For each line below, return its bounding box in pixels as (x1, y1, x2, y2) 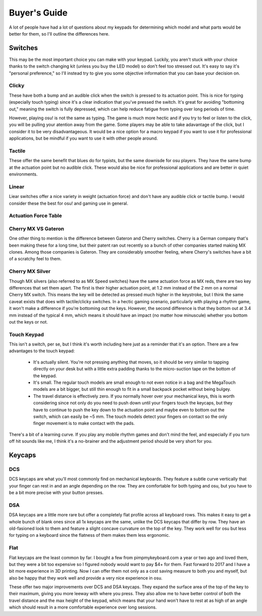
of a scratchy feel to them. (9, 256, 62, 262)
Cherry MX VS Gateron (9, 225, 65, 232)
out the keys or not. (9, 319, 48, 325)
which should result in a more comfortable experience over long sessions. (9, 604, 157, 610)
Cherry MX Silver (9, 268, 51, 275)
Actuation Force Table (9, 212, 63, 219)
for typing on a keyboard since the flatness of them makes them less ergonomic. (9, 532, 170, 538)
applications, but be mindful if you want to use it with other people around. (9, 135, 158, 141)
